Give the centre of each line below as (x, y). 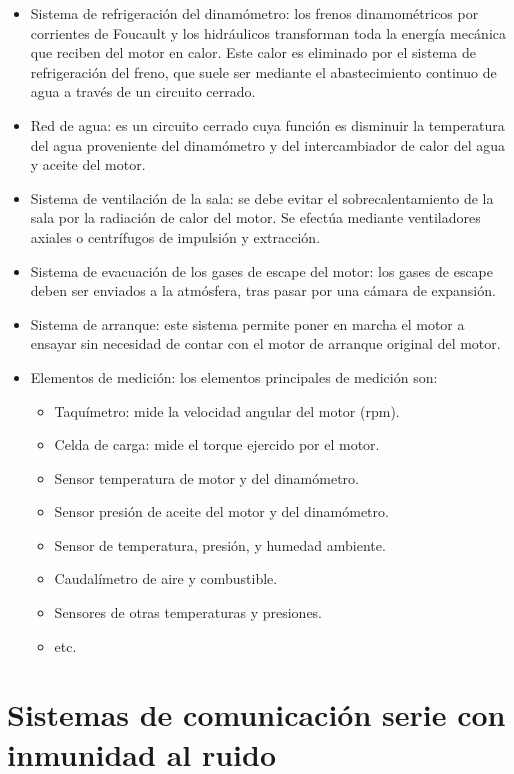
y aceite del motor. (88, 164)
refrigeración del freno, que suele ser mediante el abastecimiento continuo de (263, 71)
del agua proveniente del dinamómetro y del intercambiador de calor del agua (268, 144)
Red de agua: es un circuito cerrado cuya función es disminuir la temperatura (267, 124)
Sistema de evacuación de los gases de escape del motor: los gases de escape (262, 270)
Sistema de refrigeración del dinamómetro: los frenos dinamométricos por (254, 13)
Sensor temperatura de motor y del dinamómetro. (206, 477)
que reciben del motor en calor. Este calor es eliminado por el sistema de (253, 52)
